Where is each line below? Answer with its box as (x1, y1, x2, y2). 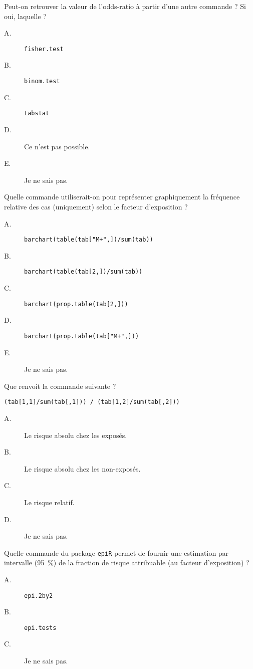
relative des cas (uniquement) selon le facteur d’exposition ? (4, 201, 188, 211)
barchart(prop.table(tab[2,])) (24, 300, 128, 308)
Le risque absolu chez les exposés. (24, 429, 127, 440)
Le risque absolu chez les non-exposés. (24, 463, 141, 474)
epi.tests (24, 624, 57, 631)
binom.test (24, 78, 60, 85)
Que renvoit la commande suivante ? (4, 380, 116, 391)
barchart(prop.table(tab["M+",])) (24, 332, 139, 340)
